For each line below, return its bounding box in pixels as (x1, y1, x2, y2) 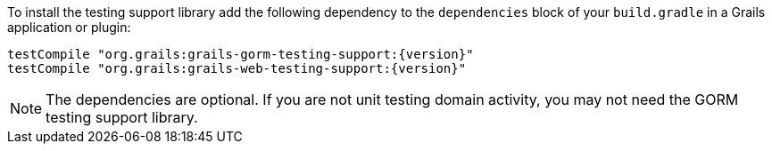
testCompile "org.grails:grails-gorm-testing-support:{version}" (7, 47, 474, 61)
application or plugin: (7, 20, 131, 35)
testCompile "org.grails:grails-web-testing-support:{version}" (7, 61, 467, 75)
